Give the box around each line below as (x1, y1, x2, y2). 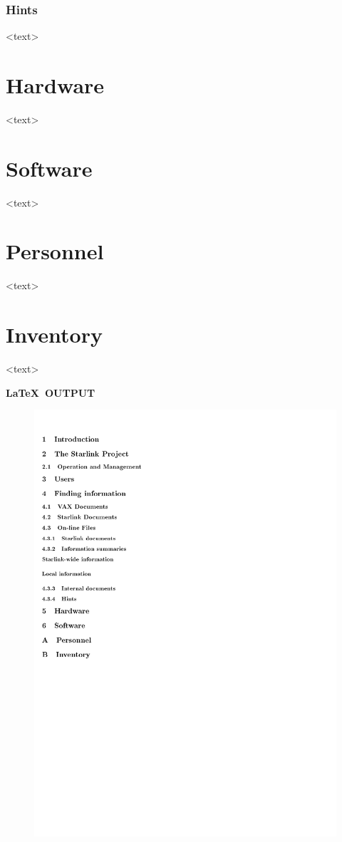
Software (6, 153, 93, 182)
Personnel (6, 237, 104, 266)
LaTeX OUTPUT (6, 385, 95, 400)
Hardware (6, 71, 105, 99)
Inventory (6, 320, 103, 349)
